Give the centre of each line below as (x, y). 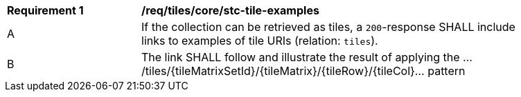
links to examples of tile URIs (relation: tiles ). (260, 41)
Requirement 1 (45, 10)
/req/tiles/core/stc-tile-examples (230, 10)
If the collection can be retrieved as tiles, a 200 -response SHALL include (328, 27)
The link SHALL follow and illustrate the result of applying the (301, 57)
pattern (447, 71)
